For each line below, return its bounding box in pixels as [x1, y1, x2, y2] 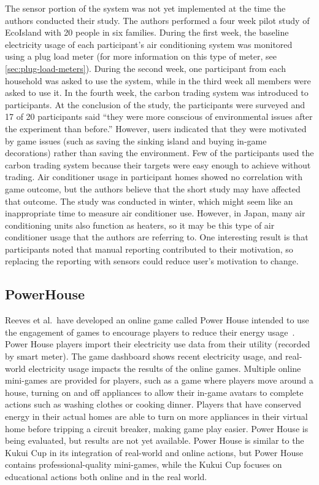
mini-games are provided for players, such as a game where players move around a [5, 374, 313, 387]
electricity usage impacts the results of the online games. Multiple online [28, 361, 301, 374]
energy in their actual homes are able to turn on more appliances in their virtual [5, 410, 308, 423]
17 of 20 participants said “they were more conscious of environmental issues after [5, 110, 313, 123]
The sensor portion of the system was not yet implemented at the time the [5, 2, 286, 14]
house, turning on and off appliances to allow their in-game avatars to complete [5, 385, 304, 398]
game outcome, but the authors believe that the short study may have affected [5, 182, 301, 195]
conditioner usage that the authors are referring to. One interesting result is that [5, 231, 309, 243]
